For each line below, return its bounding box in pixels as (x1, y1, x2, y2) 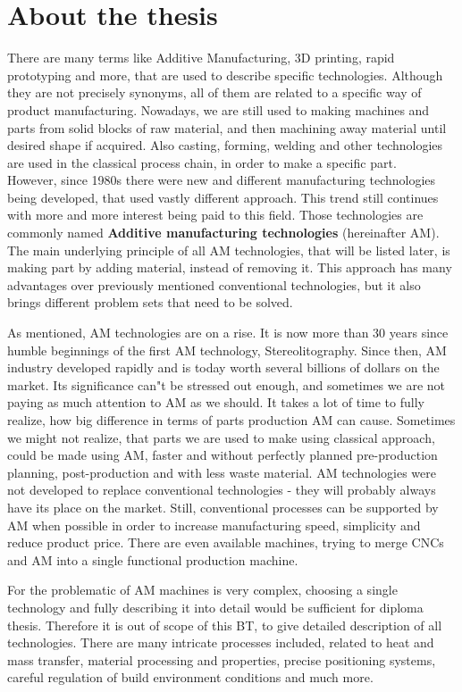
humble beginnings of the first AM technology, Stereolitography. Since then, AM (7, 340, 447, 359)
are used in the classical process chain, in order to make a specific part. (7, 153, 397, 171)
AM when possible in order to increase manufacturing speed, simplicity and (7, 515, 421, 534)
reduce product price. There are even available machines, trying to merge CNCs (7, 533, 444, 552)
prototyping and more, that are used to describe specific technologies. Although (7, 65, 443, 84)
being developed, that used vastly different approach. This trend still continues (7, 188, 439, 206)
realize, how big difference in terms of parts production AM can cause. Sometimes (7, 411, 456, 429)
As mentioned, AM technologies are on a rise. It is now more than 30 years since (7, 323, 449, 342)
